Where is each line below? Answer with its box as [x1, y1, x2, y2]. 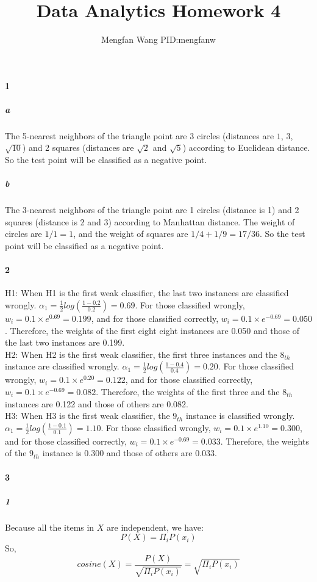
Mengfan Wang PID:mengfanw [101, 33, 216, 46]
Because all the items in [5, 520, 94, 533]
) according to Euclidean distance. [182, 141, 310, 154]
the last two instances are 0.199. [5, 336, 125, 349]
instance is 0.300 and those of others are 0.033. [42, 446, 217, 459]
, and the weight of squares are [73, 227, 188, 240]
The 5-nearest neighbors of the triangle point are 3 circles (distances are [5, 129, 274, 142]
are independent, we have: [107, 520, 204, 533]
